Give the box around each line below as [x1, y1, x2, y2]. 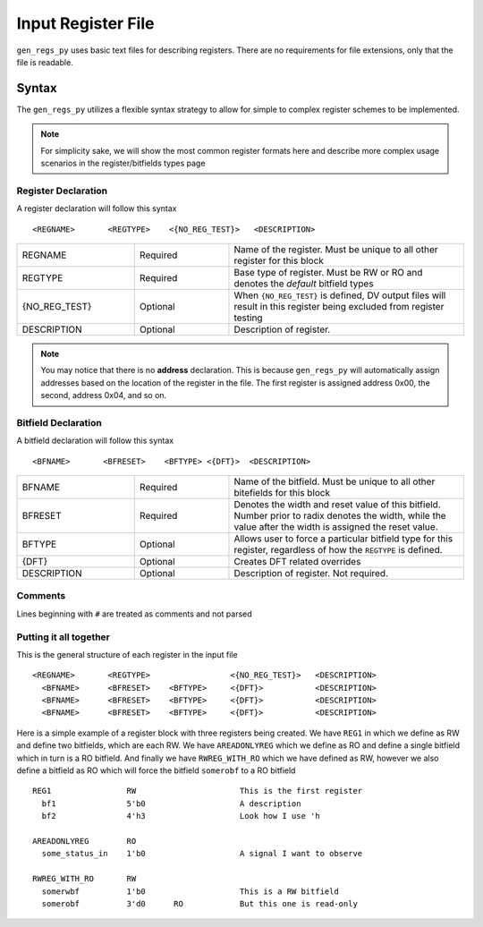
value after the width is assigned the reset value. [233, 521, 438, 533]
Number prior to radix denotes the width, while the [233, 510, 446, 523]
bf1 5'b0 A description [41, 798, 301, 809]
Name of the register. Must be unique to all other [233, 242, 438, 255]
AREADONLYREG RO [32, 837, 137, 846]
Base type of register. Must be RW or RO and [233, 266, 423, 278]
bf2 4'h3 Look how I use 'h [41, 811, 321, 821]
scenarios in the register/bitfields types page [40, 157, 206, 169]
